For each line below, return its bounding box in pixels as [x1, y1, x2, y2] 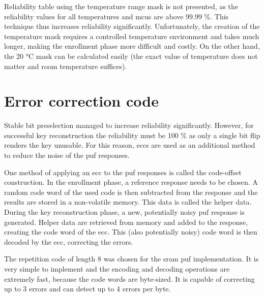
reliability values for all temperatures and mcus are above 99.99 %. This [4, 11, 229, 21]
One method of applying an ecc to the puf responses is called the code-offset [4, 167, 242, 177]
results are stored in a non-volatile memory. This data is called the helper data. [4, 196, 252, 207]
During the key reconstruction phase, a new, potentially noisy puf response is [4, 207, 245, 217]
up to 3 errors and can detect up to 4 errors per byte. [4, 283, 171, 294]
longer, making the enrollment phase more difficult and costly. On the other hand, [4, 41, 260, 51]
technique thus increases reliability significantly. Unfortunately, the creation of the [4, 21, 260, 31]
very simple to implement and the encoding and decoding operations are [4, 263, 230, 274]
